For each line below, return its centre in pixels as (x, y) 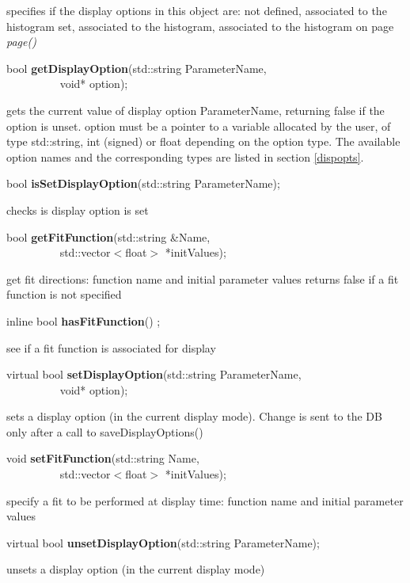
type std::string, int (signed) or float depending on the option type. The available (203, 141)
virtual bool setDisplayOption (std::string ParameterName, (154, 374)
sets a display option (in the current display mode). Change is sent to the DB (194, 416)
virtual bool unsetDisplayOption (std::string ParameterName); (163, 542)
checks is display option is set (78, 210)
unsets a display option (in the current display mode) (136, 569)
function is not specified (64, 294)
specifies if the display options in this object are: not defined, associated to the (197, 10)
